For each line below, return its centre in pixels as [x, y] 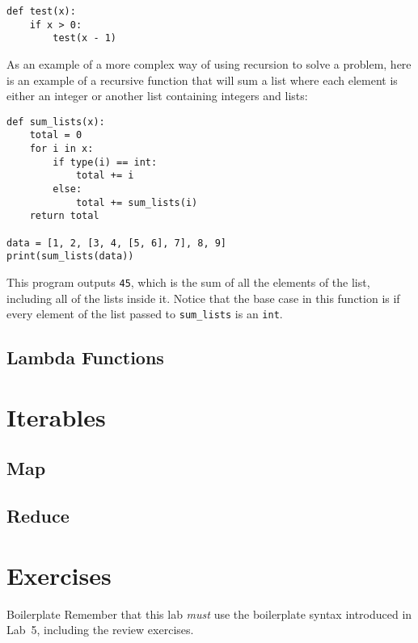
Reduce [38, 516]
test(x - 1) [85, 38]
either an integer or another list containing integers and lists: [157, 96]
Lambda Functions [85, 357]
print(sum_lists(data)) [70, 256]
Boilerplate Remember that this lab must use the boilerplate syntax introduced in [209, 614]
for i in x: [61, 149]
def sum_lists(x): [56, 122]
